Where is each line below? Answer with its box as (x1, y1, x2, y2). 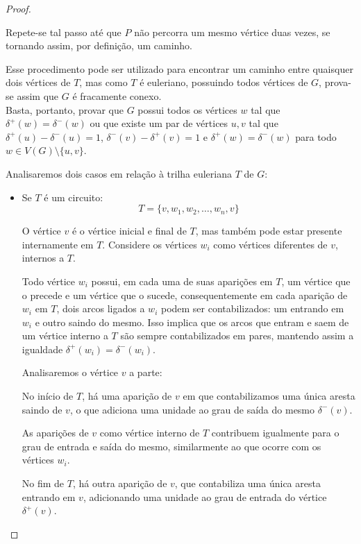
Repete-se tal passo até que (6, 24, 121, 39)
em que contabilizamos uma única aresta (183, 389, 355, 403)
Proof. (6, 1, 31, 15)
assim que (17, 88, 59, 103)
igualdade (22, 341, 63, 356)
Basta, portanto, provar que (6, 102, 124, 117)
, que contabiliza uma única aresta (174, 476, 321, 491)
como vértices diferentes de (213, 237, 328, 251)
